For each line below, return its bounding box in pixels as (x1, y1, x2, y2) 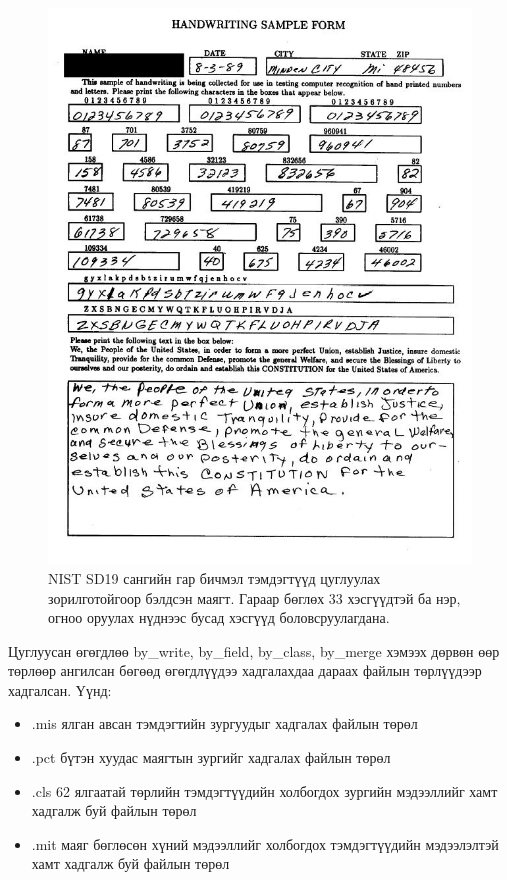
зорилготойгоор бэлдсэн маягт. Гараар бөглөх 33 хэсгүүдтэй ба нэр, (48, 587, 461, 608)
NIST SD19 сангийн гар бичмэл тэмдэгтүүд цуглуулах (48, 567, 381, 588)
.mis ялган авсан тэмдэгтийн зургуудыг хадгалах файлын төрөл (31, 713, 418, 734)
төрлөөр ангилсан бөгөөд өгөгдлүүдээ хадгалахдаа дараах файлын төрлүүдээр (8, 660, 482, 681)
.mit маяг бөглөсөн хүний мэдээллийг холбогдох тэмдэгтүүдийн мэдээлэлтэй (31, 833, 499, 854)
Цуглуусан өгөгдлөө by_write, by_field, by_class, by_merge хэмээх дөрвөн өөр (8, 640, 500, 661)
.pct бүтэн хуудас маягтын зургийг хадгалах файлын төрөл (31, 747, 391, 768)
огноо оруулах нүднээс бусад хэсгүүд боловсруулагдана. (48, 607, 390, 628)
